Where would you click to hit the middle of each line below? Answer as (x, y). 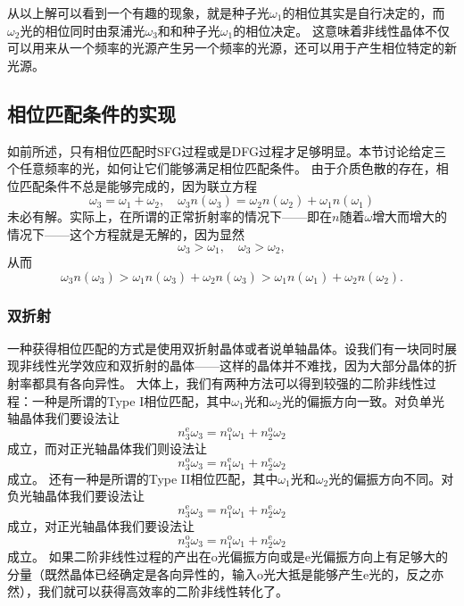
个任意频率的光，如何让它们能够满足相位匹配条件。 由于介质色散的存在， (222, 168)
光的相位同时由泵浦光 (83, 30)
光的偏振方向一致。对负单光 (364, 400)
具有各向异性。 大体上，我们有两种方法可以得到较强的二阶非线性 (234, 383)
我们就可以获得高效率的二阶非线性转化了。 (163, 591)
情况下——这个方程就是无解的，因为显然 (126, 233)
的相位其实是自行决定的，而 (364, 12)
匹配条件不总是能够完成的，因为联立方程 (138, 185)
